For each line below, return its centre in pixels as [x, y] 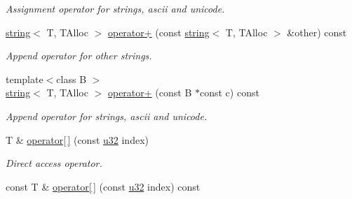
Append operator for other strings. [79, 56]
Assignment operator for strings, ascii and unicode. [115, 8]
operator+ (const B [150, 93]
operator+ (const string [158, 32]
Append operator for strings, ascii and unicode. [107, 116]
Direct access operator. [54, 163]
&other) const [317, 32]
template [25, 79]
